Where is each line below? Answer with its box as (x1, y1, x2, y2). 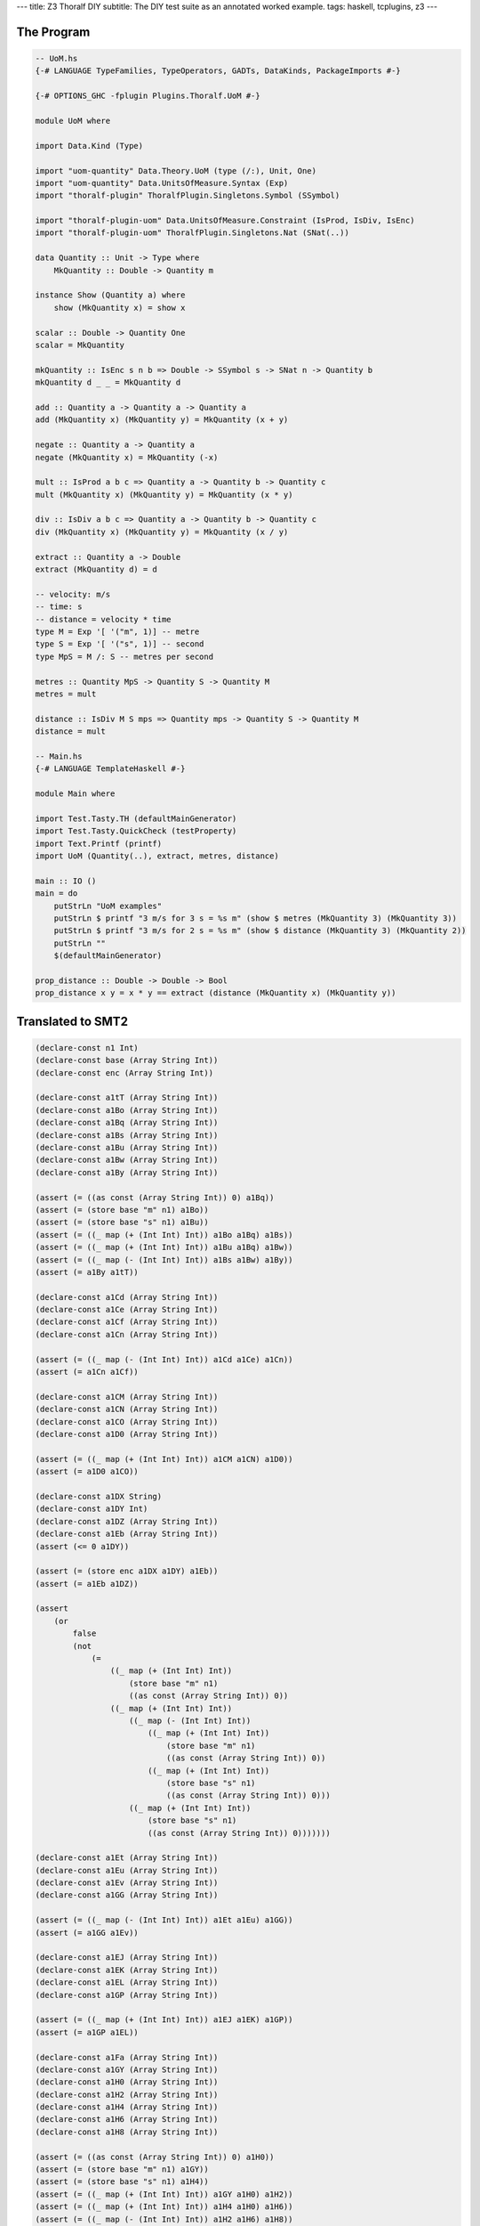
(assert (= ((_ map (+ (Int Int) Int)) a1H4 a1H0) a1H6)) (35, 2202, 293, 2212)
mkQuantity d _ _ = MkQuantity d (35, 378, 181, 387)
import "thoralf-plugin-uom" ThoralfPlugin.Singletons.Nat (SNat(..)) (35, 228, 350, 238)
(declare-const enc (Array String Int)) (35, 1068, 213, 1077)
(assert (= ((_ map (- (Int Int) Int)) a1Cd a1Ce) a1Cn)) (35, 1354, 293, 1364)
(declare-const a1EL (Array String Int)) (35, 1978, 219, 1987)
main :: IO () (35, 875, 97, 886)
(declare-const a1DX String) (35, 1491, 163, 1501)
